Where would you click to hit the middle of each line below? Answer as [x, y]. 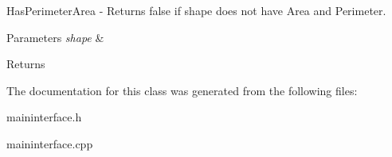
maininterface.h [44, 117]
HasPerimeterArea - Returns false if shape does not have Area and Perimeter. [196, 10]
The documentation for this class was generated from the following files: [182, 90]
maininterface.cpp [50, 143]
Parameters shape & [55, 37]
